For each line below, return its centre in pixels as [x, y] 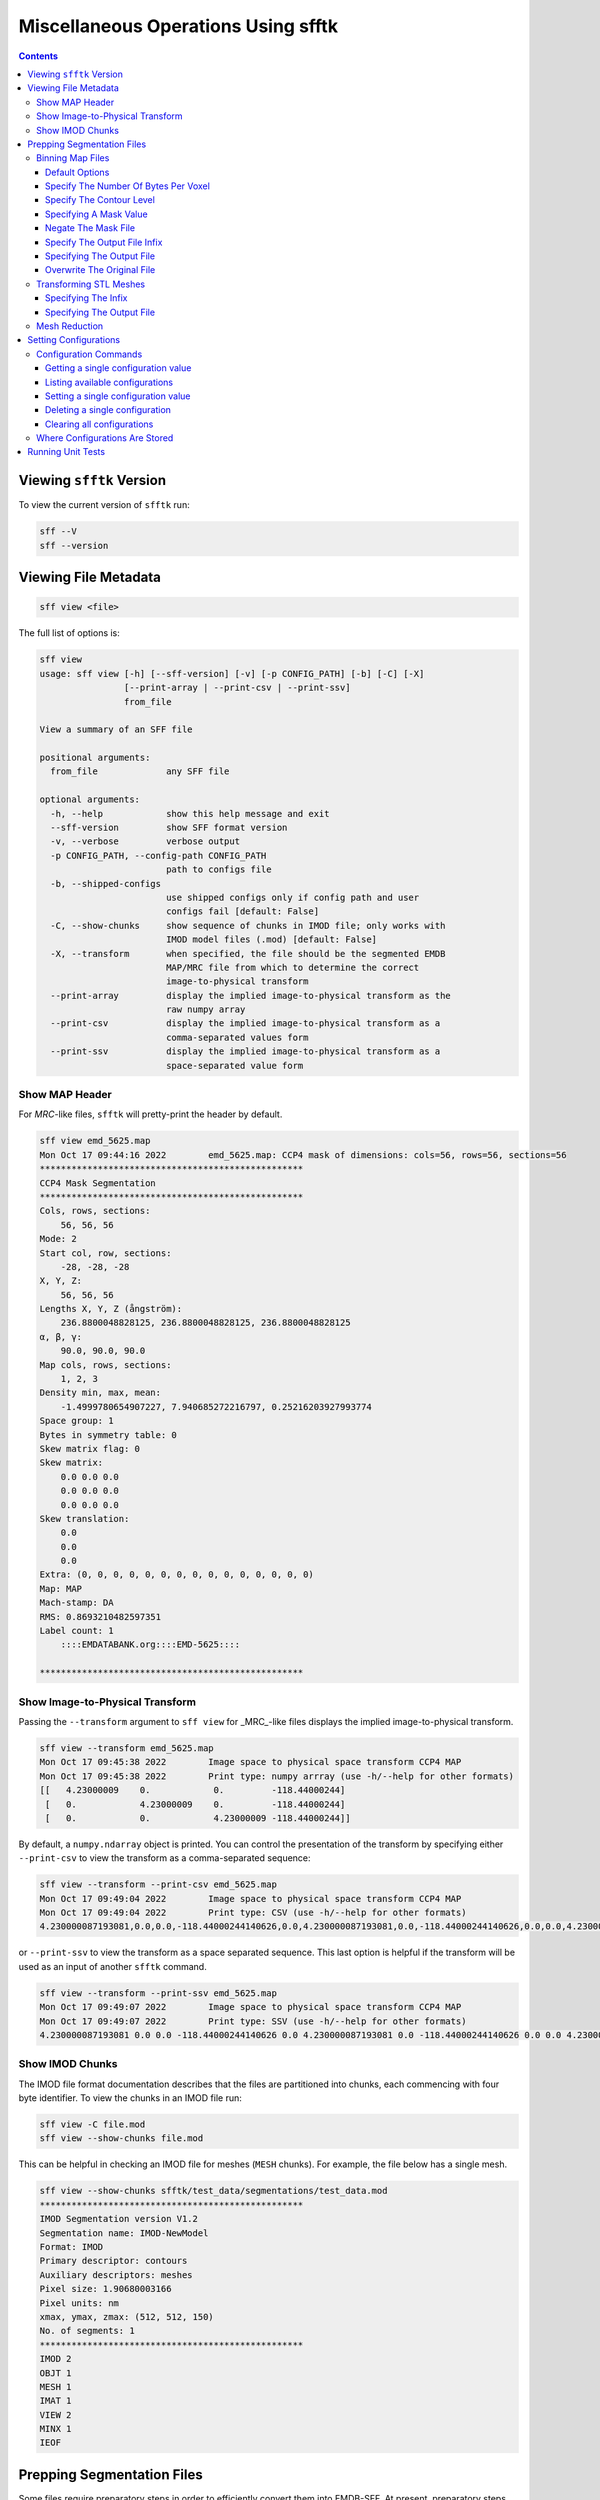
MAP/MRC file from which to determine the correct [292, 967]
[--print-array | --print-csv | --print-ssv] [237, 688]
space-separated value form [234, 1065]
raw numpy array [205, 1009]
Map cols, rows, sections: [105, 1364]
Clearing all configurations [99, 424]
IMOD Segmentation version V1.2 [119, 2219]
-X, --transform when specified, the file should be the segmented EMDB [248, 953]
